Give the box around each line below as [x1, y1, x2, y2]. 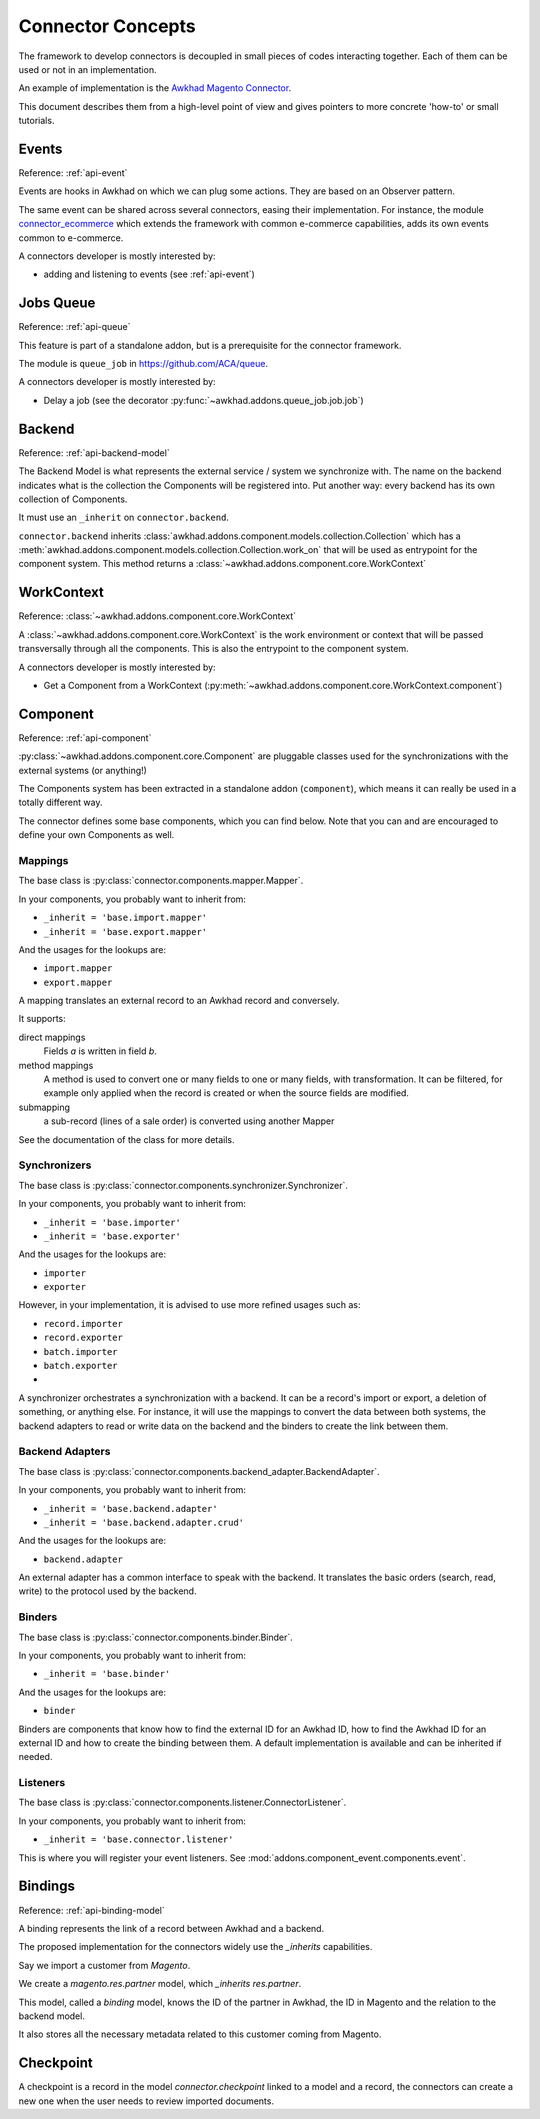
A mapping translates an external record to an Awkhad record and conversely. [18, 995, 340, 1007]
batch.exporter [43, 1360, 119, 1372]
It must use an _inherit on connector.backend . [18, 511, 230, 524]
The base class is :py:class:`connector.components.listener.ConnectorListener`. [18, 1796, 347, 1809]
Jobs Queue [18, 295, 96, 312]
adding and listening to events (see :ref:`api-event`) [43, 268, 255, 280]
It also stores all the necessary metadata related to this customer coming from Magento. [18, 2028, 382, 2040]
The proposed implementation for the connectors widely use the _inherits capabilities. [18, 1941, 373, 1953]
